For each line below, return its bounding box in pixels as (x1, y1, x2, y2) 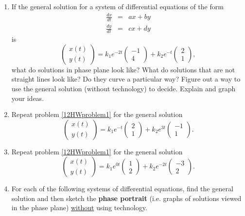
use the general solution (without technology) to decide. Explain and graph (11, 83, 236, 93)
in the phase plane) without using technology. (11, 202, 147, 213)
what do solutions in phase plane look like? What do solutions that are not (11, 64, 235, 74)
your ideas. (11, 93, 44, 103)
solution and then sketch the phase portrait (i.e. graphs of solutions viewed (11, 193, 242, 203)
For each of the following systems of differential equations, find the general (11, 183, 233, 194)
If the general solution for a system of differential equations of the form (11, 1, 224, 11)
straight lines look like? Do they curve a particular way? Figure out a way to (11, 74, 241, 84)
